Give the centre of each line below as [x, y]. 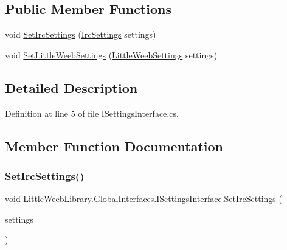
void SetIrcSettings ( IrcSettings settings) [81, 34]
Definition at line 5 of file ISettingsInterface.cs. [92, 113]
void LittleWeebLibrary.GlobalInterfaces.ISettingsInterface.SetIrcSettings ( [143, 199]
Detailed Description [71, 87]
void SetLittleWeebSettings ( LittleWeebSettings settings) [111, 54]
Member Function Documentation [114, 146]
